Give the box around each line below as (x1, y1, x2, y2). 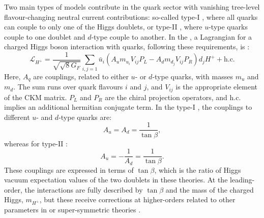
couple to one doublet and (4, 31, 85, 42)
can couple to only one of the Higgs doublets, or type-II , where (4, 21, 202, 32)
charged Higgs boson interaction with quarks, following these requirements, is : (4, 41, 250, 52)
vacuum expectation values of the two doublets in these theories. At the (4, 174, 228, 185)
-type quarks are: (58, 111, 112, 122)
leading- (230, 174, 255, 185)
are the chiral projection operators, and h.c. (105, 91, 241, 102)
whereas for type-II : (4, 138, 68, 148)
